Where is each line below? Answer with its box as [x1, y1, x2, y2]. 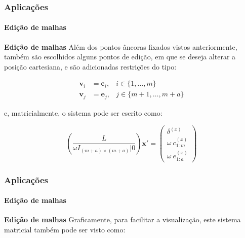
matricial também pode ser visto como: [4, 224, 126, 234]
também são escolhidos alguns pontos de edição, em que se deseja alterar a [4, 51, 236, 62]
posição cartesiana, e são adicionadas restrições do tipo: [4, 61, 177, 72]
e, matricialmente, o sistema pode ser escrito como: [4, 107, 162, 118]
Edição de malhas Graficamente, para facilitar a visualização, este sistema [4, 214, 241, 225]
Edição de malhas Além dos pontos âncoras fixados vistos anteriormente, [4, 41, 237, 52]
